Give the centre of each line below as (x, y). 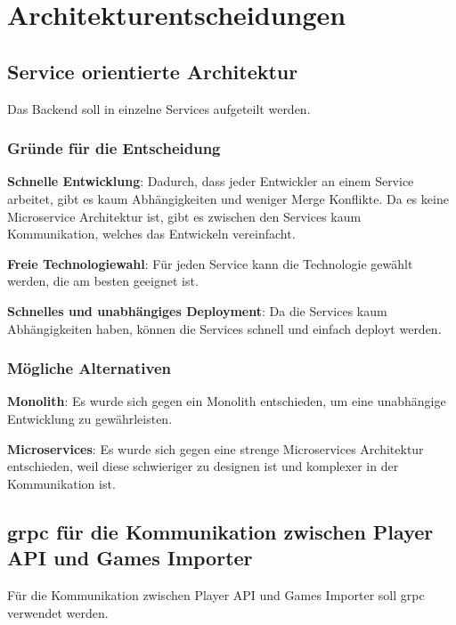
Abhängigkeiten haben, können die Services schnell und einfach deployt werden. (224, 328)
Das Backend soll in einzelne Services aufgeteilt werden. (159, 108)
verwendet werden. (58, 612)
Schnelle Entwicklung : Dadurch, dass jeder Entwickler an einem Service (211, 181)
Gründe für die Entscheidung (114, 148)
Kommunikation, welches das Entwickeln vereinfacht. (151, 234)
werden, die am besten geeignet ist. (103, 281)
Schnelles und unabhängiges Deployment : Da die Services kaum (197, 310)
